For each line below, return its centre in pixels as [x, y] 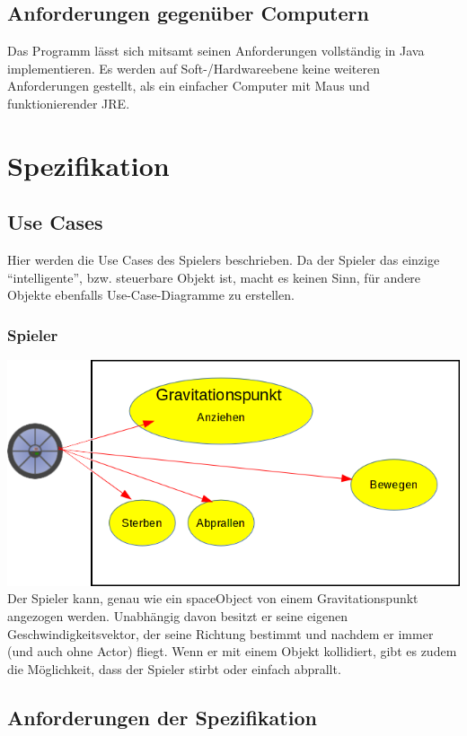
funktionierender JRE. [69, 103]
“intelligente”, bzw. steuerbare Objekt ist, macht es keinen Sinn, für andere [214, 277]
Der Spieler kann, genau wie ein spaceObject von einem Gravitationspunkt [213, 598]
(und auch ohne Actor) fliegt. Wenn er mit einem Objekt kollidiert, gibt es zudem [232, 651]
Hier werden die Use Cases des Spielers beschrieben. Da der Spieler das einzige [224, 260]
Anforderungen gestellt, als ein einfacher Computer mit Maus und [189, 86]
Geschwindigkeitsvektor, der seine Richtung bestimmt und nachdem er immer [220, 633]
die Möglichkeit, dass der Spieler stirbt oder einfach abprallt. [174, 668]
